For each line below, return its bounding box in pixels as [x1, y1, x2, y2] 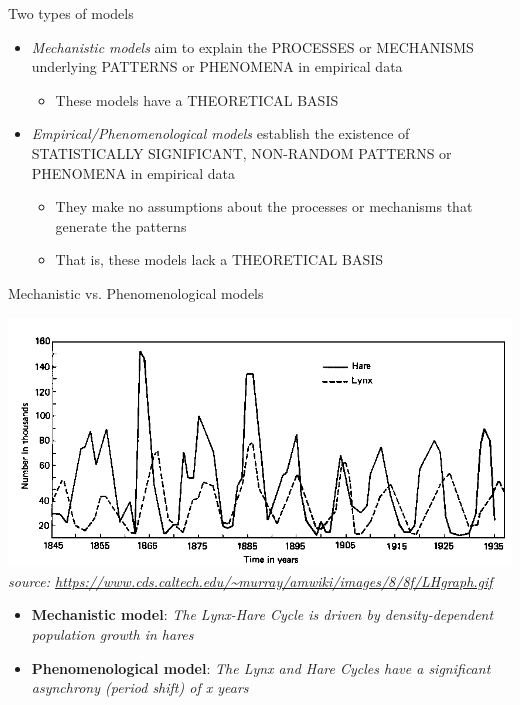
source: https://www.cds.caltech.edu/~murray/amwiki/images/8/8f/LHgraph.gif [8, 570, 493, 591]
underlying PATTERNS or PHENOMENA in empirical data [31, 56, 403, 77]
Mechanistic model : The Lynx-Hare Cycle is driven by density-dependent [31, 604, 494, 625]
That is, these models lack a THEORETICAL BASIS [55, 249, 384, 270]
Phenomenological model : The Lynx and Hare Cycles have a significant [31, 657, 491, 678]
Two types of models [8, 3, 134, 23]
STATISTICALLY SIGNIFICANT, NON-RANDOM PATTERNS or [31, 142, 452, 163]
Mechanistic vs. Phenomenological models [8, 282, 264, 303]
